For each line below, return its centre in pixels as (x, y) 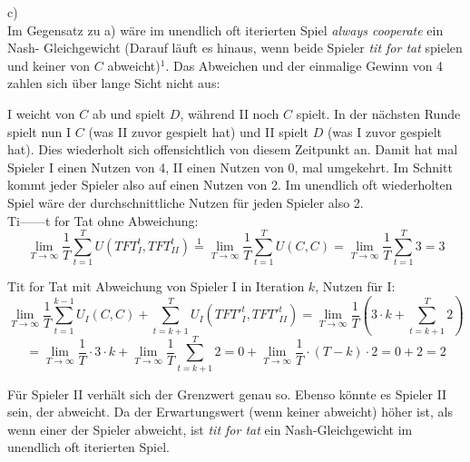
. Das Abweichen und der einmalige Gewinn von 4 (304, 65)
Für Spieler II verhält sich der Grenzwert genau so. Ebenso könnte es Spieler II (227, 393)
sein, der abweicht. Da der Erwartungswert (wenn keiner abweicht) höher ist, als (230, 412)
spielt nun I (39, 131)
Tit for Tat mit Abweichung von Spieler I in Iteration (156, 286)
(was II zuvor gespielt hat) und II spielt (198, 131)
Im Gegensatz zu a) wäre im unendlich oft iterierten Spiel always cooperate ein (225, 29)
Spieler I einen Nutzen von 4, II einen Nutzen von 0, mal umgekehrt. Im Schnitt (230, 167)
